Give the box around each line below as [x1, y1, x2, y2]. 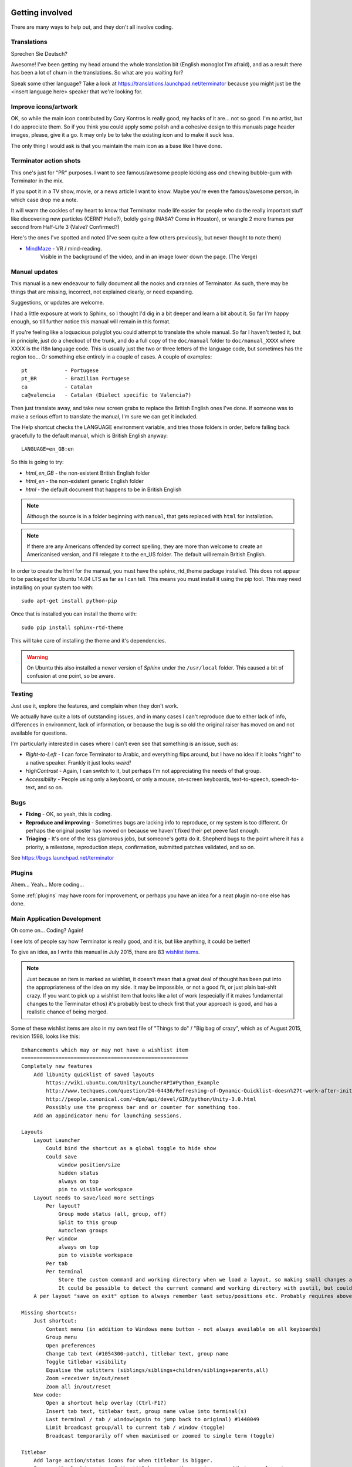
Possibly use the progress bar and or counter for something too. [46, 1104, 241, 1111]
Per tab [46, 1260, 68, 1267]
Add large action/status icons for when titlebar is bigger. [33, 1457, 214, 1464]
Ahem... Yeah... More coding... [11, 881, 84, 888]
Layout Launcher [33, 1137, 80, 1144]
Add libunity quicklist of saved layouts [33, 1071, 155, 1078]
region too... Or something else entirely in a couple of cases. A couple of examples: [11, 353, 212, 360]
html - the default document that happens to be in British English [25, 486, 182, 493]
